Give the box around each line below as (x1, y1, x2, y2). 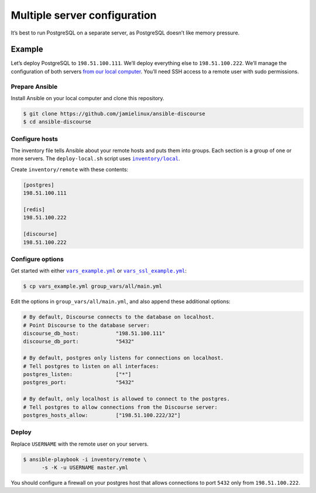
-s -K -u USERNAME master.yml (42, 464, 129, 471)
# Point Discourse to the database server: (23, 322, 150, 329)
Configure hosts (11, 135, 59, 143)
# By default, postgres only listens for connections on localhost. (23, 354, 224, 361)
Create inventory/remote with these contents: (11, 166, 129, 173)
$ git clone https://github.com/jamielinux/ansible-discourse (23, 110, 205, 117)
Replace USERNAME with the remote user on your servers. (11, 440, 149, 447)
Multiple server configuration (11, 9, 157, 22)
